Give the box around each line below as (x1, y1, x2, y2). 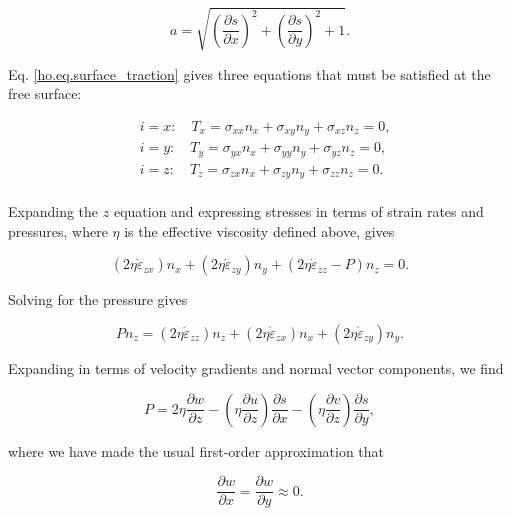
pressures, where (8, 220, 108, 241)
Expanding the (8, 201, 99, 222)
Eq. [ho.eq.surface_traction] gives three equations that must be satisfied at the (8, 63, 491, 84)
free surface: (8, 83, 82, 104)
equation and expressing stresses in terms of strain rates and (113, 201, 484, 222)
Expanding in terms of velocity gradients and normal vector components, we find (8, 358, 504, 378)
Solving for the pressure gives (8, 289, 188, 310)
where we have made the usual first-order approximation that (8, 440, 385, 461)
